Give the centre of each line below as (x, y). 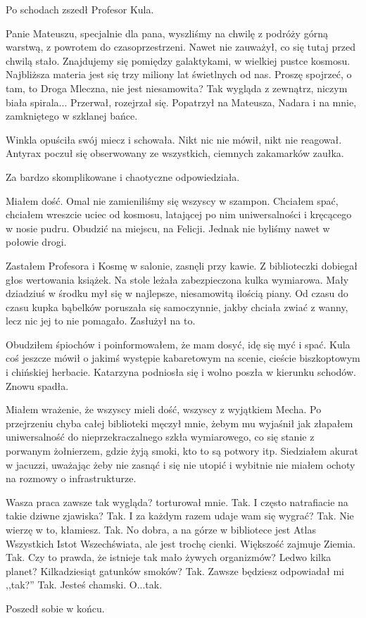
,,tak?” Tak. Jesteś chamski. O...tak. (84, 585)
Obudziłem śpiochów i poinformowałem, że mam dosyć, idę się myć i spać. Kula (178, 344)
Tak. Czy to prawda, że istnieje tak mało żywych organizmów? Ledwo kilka (169, 557)
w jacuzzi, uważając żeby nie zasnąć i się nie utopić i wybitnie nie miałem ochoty (181, 464)
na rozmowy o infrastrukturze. (71, 478)
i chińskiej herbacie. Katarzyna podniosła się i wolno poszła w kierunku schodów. (181, 372)
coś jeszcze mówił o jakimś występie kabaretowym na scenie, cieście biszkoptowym (183, 358)
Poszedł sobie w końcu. (55, 608)
